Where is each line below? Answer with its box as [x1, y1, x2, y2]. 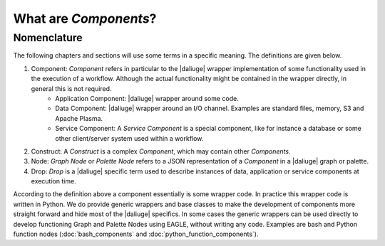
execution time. [31, 177, 76, 186]
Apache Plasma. [55, 114, 103, 122]
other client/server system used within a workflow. [55, 134, 204, 142]
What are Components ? [13, 11, 157, 26]
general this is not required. [31, 84, 112, 92]
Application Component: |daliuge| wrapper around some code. [55, 94, 239, 102]
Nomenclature [13, 31, 83, 44]
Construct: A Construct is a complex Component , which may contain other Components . [31, 146, 292, 156]
